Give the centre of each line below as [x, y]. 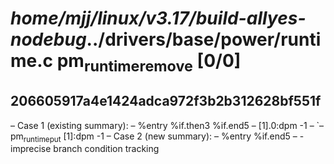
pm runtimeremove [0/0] [149, 63]
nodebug [48, 39]
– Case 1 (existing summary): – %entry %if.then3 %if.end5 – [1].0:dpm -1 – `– [167, 125]
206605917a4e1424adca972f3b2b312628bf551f [166, 101]
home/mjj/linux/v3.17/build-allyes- [158, 18]
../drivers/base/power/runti [204, 39]
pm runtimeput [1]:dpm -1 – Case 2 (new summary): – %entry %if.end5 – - [157, 137]
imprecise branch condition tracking [85, 149]
